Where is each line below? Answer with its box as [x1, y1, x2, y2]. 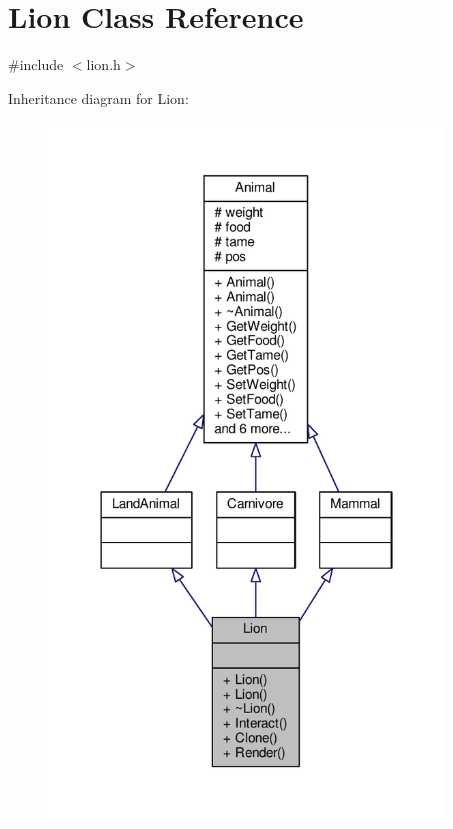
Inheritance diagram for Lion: [8, 87, 189, 108]
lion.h [86, 54, 121, 75]
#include [8, 54, 64, 75]
